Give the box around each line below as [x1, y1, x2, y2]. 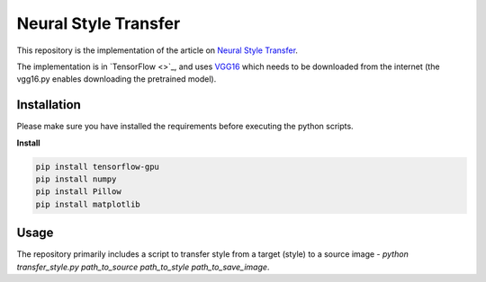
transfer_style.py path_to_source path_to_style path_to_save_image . [16, 261, 270, 272]
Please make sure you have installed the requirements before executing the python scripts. [16, 121, 355, 132]
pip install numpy [35, 174, 117, 184]
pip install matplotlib [35, 198, 141, 209]
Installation [16, 97, 81, 112]
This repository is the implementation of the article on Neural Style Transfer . [16, 45, 299, 56]
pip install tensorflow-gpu [35, 162, 159, 172]
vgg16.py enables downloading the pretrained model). [16, 74, 217, 84]
